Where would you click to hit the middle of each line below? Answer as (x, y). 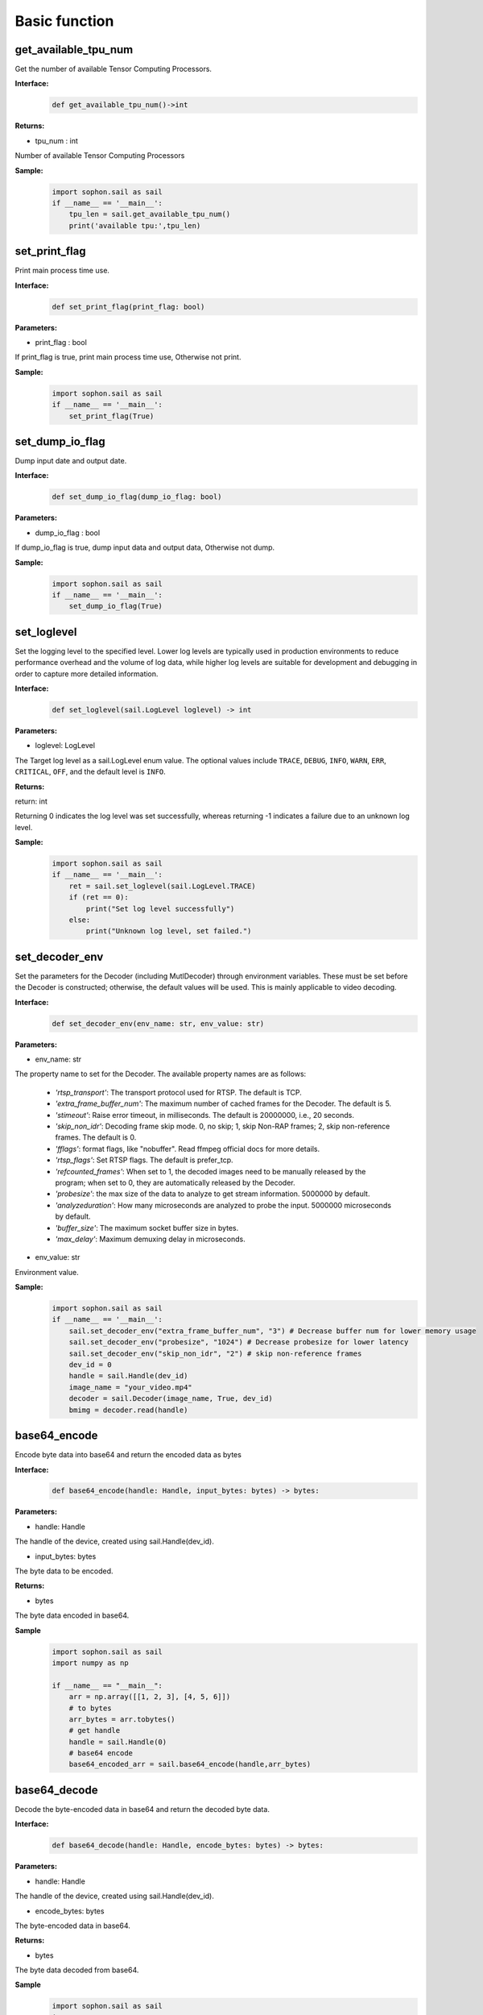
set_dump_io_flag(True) (116, 606)
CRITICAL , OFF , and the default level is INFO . (91, 772)
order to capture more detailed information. (87, 674)
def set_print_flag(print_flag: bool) (128, 307)
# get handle (95, 1730)
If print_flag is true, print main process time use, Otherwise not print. (128, 357)
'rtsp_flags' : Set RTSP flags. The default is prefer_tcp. (144, 1160)
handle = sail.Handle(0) (118, 1742)
